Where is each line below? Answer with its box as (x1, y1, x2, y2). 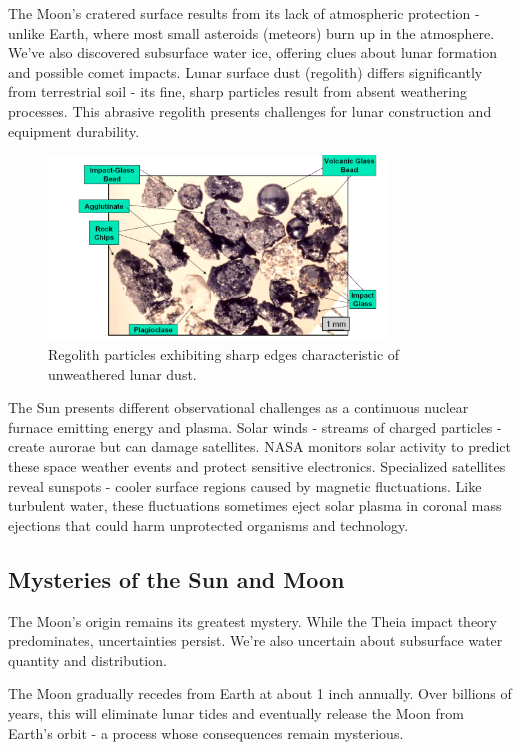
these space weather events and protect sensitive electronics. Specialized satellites (8, 455, 506, 476)
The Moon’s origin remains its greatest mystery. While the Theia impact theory (8, 610, 498, 631)
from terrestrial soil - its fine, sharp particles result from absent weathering (8, 81, 467, 102)
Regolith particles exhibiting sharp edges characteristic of (48, 343, 400, 364)
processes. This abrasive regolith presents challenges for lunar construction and (8, 100, 492, 121)
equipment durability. (8, 120, 140, 141)
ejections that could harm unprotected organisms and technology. (8, 514, 409, 535)
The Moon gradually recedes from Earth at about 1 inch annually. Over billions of (8, 683, 512, 704)
